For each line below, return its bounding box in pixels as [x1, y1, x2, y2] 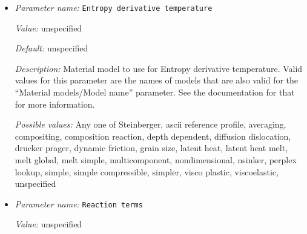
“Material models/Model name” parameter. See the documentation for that [15, 86, 295, 99]
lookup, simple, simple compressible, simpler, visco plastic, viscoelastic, [15, 165, 279, 178]
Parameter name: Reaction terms [15, 197, 143, 210]
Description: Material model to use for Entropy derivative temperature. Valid [15, 62, 303, 74]
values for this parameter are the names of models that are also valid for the [15, 74, 299, 86]
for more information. [15, 97, 95, 110]
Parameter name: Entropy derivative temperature [15, 1, 213, 13]
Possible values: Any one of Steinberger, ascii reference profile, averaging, [15, 118, 286, 131]
